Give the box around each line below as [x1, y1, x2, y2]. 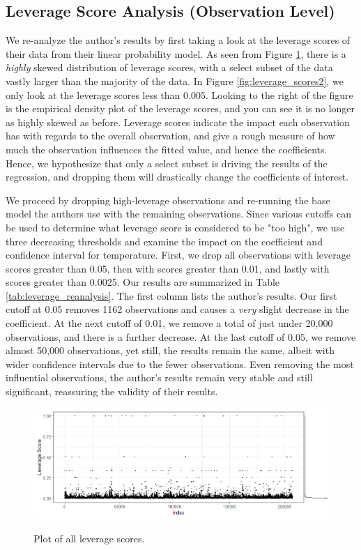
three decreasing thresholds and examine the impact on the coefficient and [6, 234, 323, 248]
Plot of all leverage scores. [33, 531, 145, 546]
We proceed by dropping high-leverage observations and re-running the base [6, 192, 330, 207]
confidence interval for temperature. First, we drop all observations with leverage [6, 247, 351, 262]
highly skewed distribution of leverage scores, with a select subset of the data [6, 60, 333, 75]
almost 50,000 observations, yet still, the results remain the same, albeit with [6, 343, 335, 358]
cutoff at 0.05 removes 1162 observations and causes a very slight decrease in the [6, 302, 349, 316]
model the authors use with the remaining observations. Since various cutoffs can [6, 206, 352, 221]
